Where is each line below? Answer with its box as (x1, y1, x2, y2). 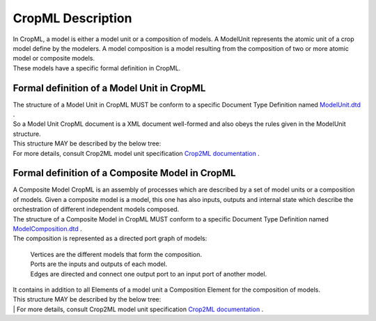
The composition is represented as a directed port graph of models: (13, 234, 207, 243)
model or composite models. (13, 54, 95, 63)
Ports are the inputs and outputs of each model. (30, 260, 167, 268)
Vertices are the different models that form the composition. (30, 250, 202, 258)
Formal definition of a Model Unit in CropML (13, 82, 206, 94)
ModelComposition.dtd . (13, 225, 83, 233)
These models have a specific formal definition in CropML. (13, 63, 181, 72)
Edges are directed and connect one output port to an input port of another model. (30, 269, 267, 278)
